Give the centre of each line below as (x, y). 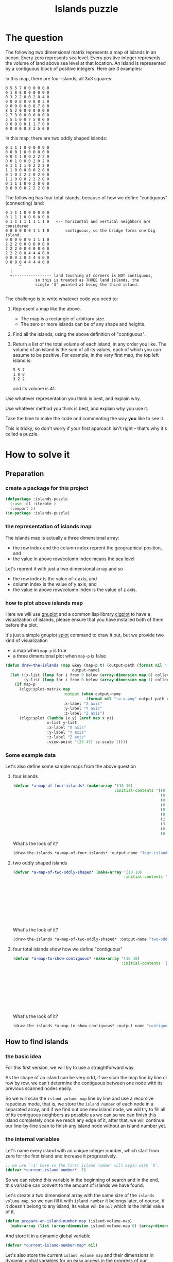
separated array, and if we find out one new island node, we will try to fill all (85, 1110)
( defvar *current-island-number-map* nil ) (51, 1246)
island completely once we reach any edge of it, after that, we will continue (85, 1120)
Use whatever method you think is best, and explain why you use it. (77, 408)
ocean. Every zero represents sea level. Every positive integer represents (83, 58)
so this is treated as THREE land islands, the (87, 280)
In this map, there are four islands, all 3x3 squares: (59, 78)
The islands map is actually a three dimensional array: (62, 538)
